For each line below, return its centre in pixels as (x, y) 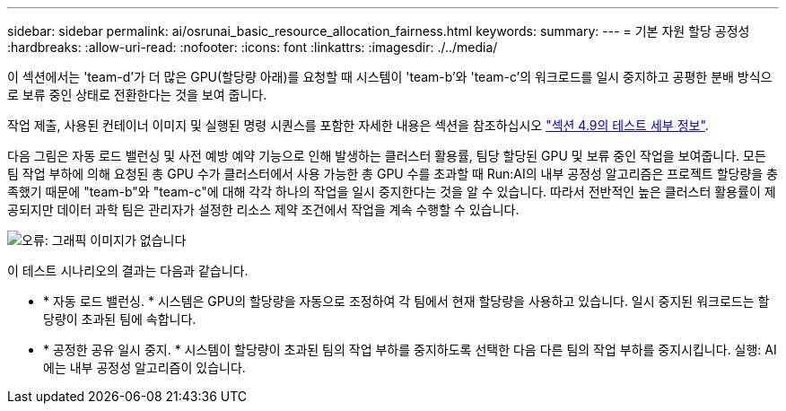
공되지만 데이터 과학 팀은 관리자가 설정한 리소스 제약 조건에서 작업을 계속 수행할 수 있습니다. (263, 210)
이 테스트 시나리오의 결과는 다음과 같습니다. (128, 271)
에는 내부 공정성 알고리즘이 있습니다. (144, 367)
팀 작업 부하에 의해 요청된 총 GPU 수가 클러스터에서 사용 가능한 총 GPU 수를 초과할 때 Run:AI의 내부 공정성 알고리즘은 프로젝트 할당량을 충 (393, 174)
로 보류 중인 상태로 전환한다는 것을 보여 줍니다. (137, 95)
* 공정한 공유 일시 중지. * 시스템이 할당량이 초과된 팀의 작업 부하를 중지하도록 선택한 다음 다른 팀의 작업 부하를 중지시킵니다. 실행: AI (410, 350)
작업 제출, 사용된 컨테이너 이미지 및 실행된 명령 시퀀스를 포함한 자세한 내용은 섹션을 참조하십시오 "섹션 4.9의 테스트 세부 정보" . (358, 125)
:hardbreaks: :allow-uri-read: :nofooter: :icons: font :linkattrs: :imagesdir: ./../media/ (253, 47)
